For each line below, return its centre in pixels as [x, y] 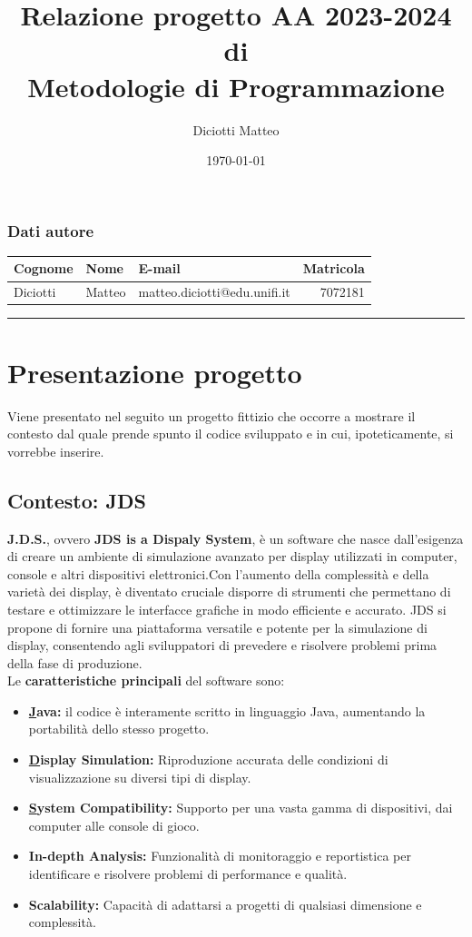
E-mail [159, 268]
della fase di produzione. [75, 662]
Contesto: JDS [77, 500]
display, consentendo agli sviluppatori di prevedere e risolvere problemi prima [222, 645]
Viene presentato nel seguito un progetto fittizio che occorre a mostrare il [211, 415]
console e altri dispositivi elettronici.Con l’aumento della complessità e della [218, 573]
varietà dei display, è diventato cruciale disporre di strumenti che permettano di [229, 592]
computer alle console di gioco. [114, 825]
